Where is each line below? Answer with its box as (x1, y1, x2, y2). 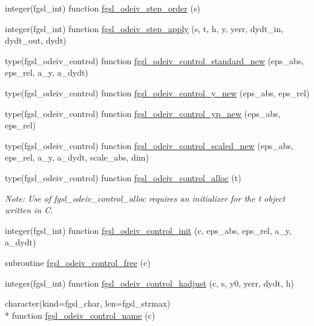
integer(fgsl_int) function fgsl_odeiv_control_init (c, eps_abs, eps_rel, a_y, (5, 224, 292, 236)
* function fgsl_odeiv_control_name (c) (5, 308, 155, 321)
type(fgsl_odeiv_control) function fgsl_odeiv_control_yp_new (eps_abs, (5, 107, 281, 119)
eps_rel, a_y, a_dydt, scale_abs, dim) (5, 151, 149, 164)
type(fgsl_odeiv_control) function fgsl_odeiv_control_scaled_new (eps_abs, (5, 139, 293, 151)
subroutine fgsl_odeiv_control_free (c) (5, 256, 151, 268)
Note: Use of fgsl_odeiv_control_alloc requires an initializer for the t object (5, 191, 286, 204)
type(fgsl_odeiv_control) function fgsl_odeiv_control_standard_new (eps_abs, (5, 54, 304, 67)
